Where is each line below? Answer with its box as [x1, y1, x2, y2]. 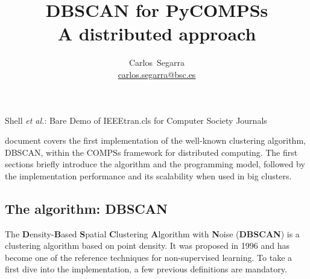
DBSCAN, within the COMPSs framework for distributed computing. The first [5, 146, 298, 158]
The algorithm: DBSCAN [5, 199, 168, 217]
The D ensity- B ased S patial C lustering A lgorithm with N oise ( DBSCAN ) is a [5, 227, 300, 240]
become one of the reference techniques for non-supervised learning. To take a [5, 251, 293, 263]
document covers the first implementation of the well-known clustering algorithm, [5, 134, 306, 147]
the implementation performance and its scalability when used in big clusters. [5, 169, 292, 182]
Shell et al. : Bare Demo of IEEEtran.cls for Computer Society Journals [5, 114, 267, 126]
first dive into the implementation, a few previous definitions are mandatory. [5, 263, 287, 275]
